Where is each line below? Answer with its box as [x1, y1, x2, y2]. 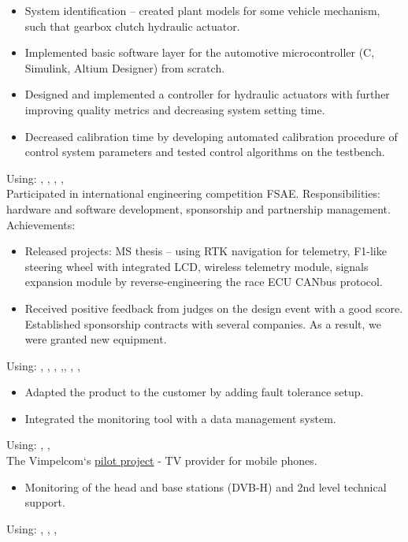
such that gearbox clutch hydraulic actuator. [24, 17, 240, 34]
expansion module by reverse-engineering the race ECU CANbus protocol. [24, 273, 383, 290]
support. [24, 494, 65, 510]
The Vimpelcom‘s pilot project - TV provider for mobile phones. [6, 452, 317, 469]
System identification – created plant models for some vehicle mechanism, [24, 2, 380, 18]
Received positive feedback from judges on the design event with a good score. [24, 299, 403, 316]
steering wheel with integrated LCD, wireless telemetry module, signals [24, 258, 369, 274]
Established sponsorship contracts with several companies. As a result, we [24, 315, 381, 332]
